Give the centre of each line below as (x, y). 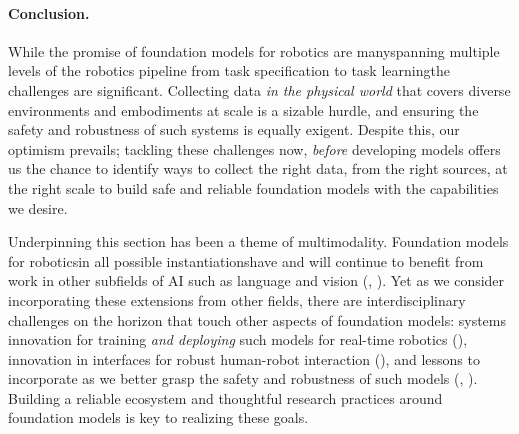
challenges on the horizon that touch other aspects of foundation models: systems (257, 319)
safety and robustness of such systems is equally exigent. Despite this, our (234, 129)
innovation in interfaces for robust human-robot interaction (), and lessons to (244, 358)
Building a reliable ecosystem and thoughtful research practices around (225, 397)
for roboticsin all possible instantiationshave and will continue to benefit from (246, 260)
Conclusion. (49, 12)
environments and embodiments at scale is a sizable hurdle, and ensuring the (243, 109)
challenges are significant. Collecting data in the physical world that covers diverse (259, 89)
